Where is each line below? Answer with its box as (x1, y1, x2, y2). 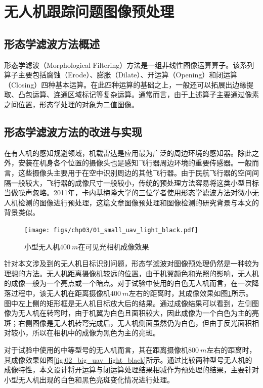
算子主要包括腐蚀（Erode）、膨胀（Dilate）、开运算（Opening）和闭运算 (4, 69, 238, 80)
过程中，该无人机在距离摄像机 (11, 287, 110, 298)
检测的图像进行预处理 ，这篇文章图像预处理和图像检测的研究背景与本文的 (18, 197, 259, 207)
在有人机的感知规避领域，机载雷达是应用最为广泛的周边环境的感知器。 (4, 147, 238, 158)
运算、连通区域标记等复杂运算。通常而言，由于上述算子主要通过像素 (32, 89, 259, 100)
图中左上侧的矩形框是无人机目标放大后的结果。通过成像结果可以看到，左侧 (4, 297, 252, 308)
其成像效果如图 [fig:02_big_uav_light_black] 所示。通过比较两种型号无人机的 (4, 354, 252, 365)
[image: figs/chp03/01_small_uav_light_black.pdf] (24, 226, 198, 234)
